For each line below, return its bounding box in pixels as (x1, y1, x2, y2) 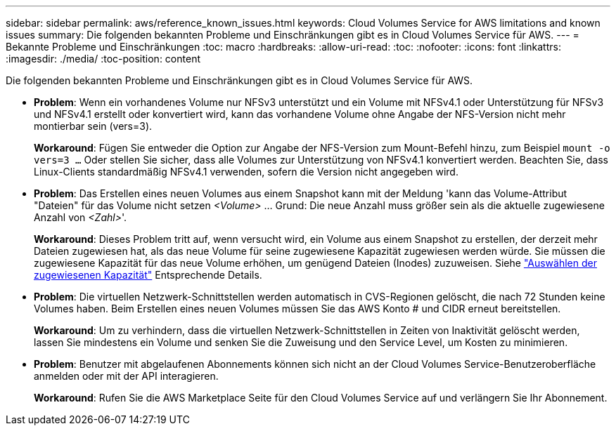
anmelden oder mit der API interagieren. (34, 370, 219, 382)
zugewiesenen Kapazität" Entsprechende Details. (34, 269, 262, 281)
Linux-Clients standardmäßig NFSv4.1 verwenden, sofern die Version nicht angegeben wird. (34, 166, 458, 178)
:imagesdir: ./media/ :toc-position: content (6, 53, 200, 65)
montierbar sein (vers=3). (34, 120, 153, 132)
